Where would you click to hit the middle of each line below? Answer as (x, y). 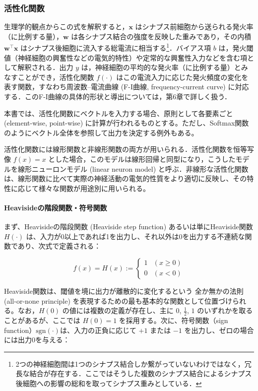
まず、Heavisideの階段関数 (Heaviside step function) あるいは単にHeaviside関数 (129, 227)
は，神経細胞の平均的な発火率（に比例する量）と (161, 67)
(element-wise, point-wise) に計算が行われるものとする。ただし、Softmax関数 (127, 123)
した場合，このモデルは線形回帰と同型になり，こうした (145, 159)
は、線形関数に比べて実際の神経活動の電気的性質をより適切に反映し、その (126, 178)
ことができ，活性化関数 (56, 77)
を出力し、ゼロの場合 (219, 330)
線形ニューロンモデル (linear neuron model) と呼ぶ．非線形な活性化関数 (133, 168)
